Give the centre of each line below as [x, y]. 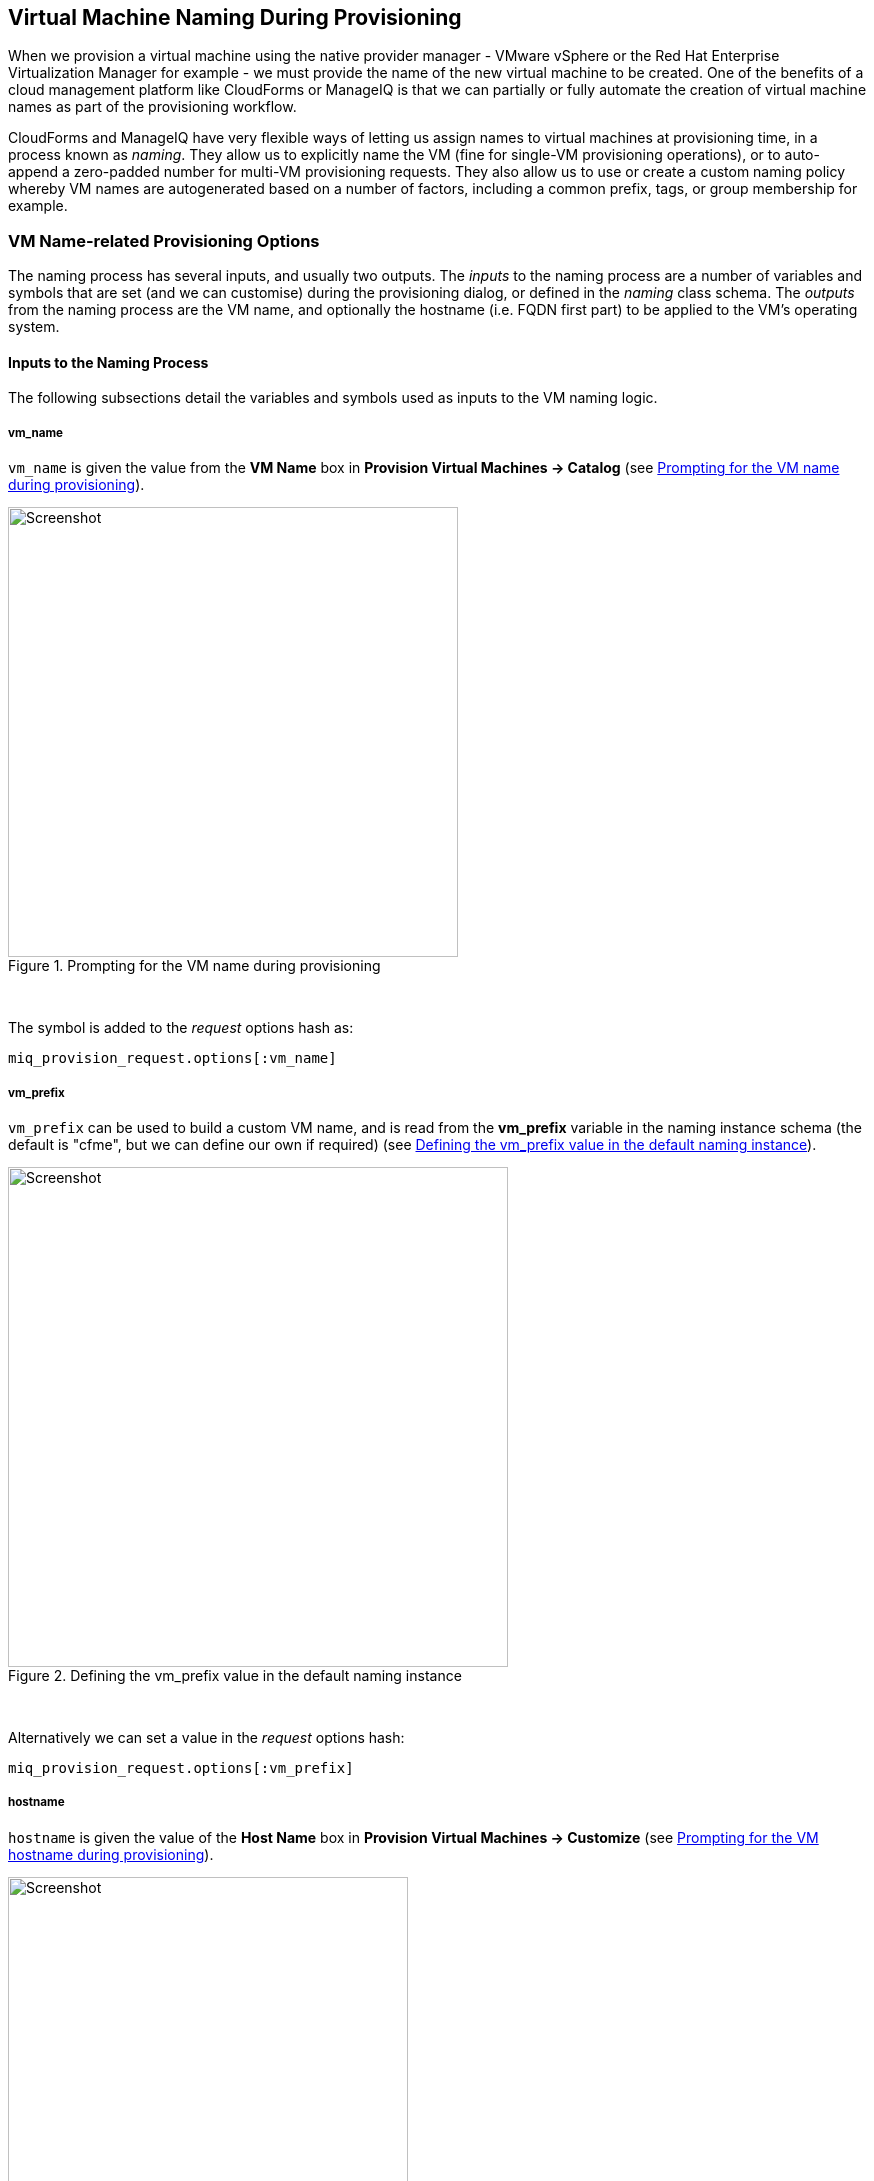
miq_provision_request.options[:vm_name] [172, 1058]
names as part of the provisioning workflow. [152, 107]
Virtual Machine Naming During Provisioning [235, 17]
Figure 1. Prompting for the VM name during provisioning [194, 966]
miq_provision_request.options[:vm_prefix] [181, 1767]
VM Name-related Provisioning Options [164, 240]
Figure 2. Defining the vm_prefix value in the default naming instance [235, 1675]
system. [34, 327]
